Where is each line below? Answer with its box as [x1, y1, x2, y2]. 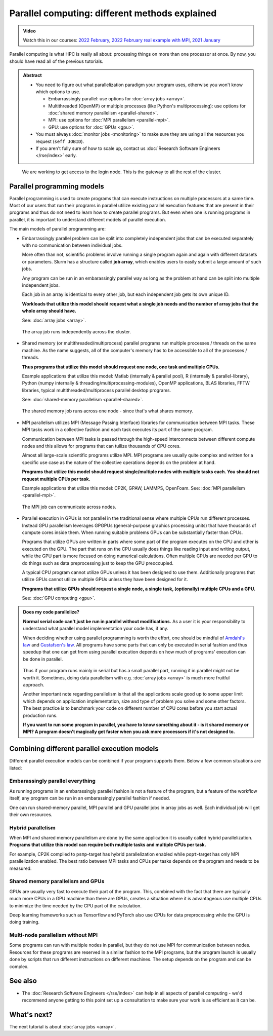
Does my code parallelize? [23, 609, 79, 615]
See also [9, 977, 37, 985]
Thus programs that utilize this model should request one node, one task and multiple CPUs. [22, 364, 220, 370]
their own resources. [9, 811, 53, 818]
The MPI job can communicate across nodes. [22, 504, 116, 510]
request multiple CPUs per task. [22, 476, 90, 482]
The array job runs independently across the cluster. [22, 328, 131, 334]
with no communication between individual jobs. [22, 242, 123, 248]
